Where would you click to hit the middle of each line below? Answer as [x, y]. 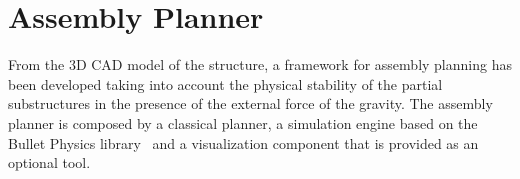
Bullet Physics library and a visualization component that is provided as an [243, 142]
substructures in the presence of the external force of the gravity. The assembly [250, 103]
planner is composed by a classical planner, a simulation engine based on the [243, 122]
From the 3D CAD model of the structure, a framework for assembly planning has [260, 64]
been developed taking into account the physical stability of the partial [225, 83]
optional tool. [49, 162]
